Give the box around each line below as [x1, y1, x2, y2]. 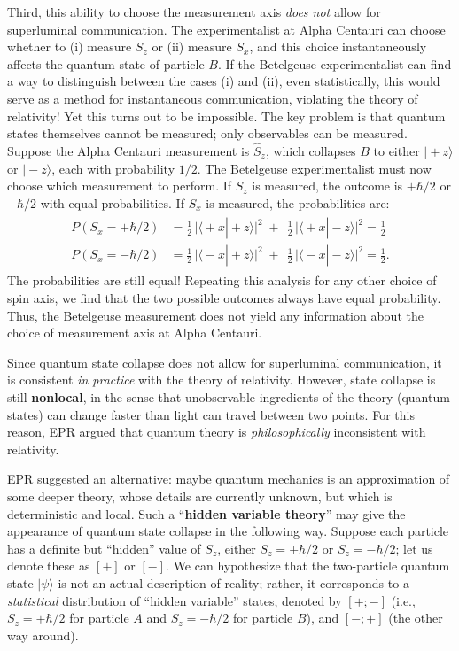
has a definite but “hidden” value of [7, 539, 201, 557]
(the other [388, 608, 443, 627]
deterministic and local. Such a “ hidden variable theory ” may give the [7, 504, 406, 523]
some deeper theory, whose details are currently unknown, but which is [7, 486, 393, 505]
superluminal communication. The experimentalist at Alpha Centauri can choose [7, 19, 446, 38]
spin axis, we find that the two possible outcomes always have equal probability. [7, 289, 441, 307]
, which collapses [265, 141, 356, 159]
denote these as [7, 556, 90, 575]
